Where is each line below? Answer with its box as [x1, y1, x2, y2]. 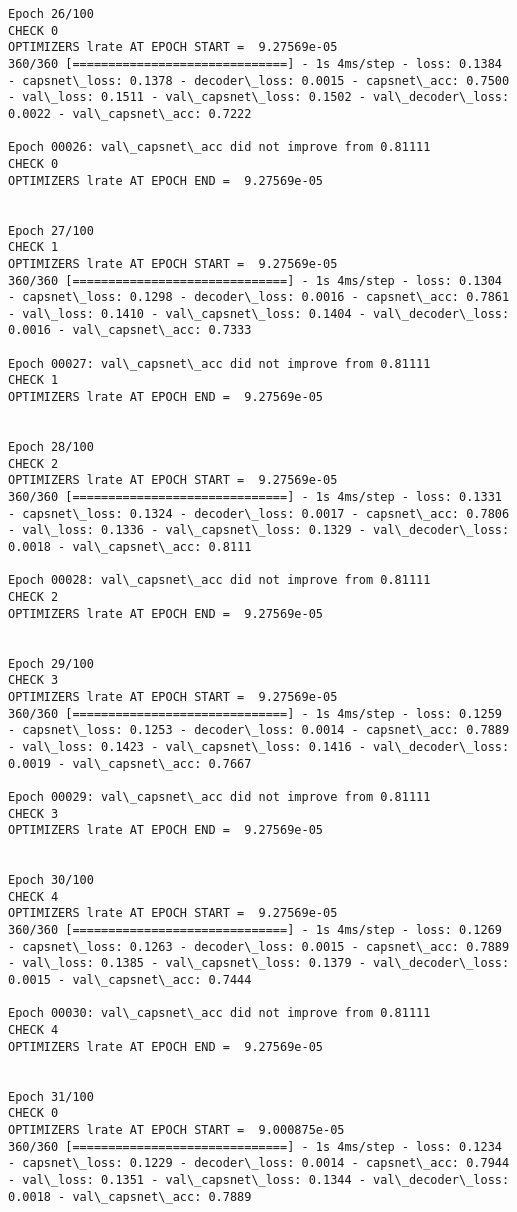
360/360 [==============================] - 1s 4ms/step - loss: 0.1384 [8, 56, 502, 71]
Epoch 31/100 [8, 1089, 94, 1104]
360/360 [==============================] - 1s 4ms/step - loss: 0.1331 [8, 490, 502, 505]
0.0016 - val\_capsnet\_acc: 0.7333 [8, 323, 252, 338]
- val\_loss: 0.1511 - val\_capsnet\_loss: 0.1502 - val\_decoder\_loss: [8, 90, 510, 105]
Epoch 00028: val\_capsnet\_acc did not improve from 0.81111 [8, 573, 431, 588]
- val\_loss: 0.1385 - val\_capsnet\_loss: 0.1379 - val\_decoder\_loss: [8, 956, 510, 971]
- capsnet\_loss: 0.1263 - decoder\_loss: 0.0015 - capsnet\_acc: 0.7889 [8, 939, 510, 954]
